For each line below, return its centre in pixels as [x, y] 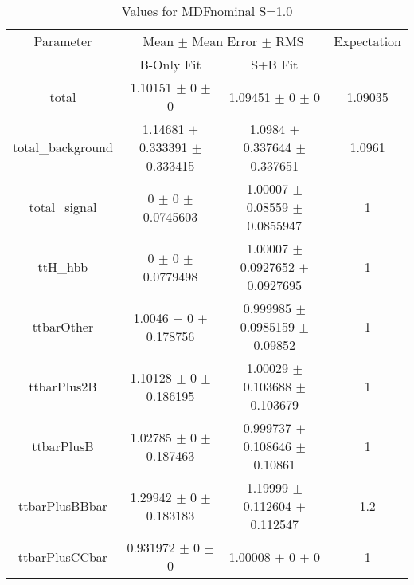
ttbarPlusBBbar [62, 506]
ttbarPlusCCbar [63, 556]
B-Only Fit [170, 64]
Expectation [367, 41]
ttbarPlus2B [63, 386]
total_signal [63, 207]
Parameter [63, 41]
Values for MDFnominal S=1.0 [207, 11]
